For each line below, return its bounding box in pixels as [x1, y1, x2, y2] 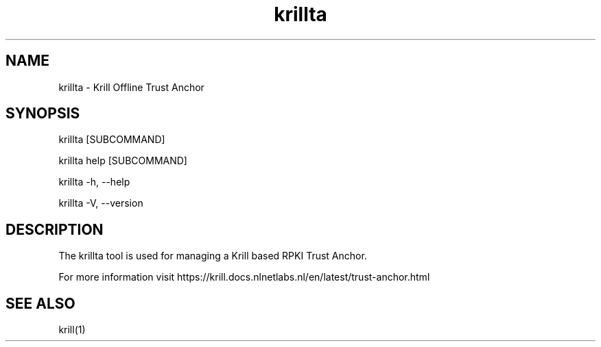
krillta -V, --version [58, 197, 143, 209]
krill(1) [58, 324, 86, 336]
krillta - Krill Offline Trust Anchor [58, 81, 204, 93]
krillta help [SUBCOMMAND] [58, 155, 187, 167]
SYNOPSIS [5, 105, 80, 123]
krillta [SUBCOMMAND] [58, 133, 165, 146]
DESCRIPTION [5, 220, 104, 238]
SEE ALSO [5, 294, 75, 312]
